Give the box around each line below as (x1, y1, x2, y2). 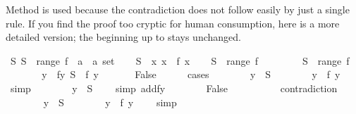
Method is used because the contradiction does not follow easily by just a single (6, 2, 350, 16)
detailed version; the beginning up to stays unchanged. (6, 30, 241, 44)
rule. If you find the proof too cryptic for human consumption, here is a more (6, 15, 340, 30)
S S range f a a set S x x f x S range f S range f (10, 53, 350, 68)
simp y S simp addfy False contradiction (10, 80, 338, 95)
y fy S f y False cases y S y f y (42, 67, 340, 82)
